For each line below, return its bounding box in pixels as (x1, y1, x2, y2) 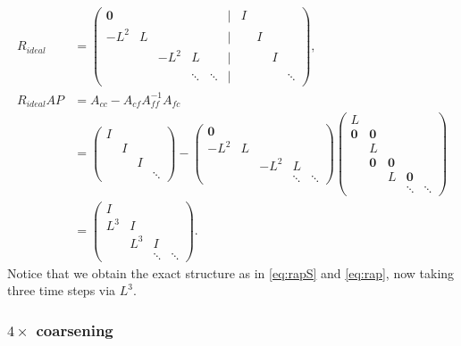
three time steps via (7, 281, 116, 300)
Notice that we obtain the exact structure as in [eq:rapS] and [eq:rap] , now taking (7, 263, 455, 282)
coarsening (36, 318, 113, 341)
